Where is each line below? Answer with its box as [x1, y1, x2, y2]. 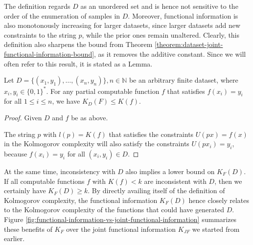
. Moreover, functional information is [128, 10, 238, 21]
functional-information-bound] [4, 48, 94, 59]
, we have [52, 96, 80, 106]
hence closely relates [188, 195, 249, 205]
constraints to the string [4, 29, 76, 40]
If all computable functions [4, 176, 85, 186]
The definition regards [4, 1, 70, 11]
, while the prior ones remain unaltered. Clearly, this [82, 29, 240, 40]
